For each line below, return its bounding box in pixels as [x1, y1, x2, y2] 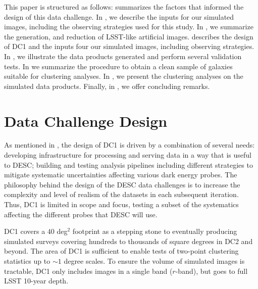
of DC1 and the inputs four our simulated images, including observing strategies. [4, 41, 254, 52]
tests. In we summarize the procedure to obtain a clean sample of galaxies [4, 61, 233, 71]
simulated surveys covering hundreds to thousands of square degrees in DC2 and [4, 235, 253, 246]
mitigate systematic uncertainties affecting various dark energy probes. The [4, 169, 237, 180]
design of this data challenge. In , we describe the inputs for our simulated [4, 11, 234, 22]
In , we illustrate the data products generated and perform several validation [4, 51, 242, 61]
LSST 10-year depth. [4, 275, 69, 286]
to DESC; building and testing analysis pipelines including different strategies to [4, 159, 253, 170]
